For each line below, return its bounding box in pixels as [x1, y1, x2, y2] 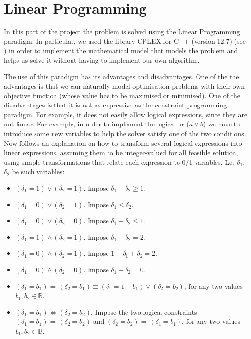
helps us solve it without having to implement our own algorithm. [4, 54, 200, 65]
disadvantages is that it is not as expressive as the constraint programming [4, 100, 227, 110]
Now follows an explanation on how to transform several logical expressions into [4, 138, 242, 148]
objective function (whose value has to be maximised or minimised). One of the [4, 90, 241, 100]
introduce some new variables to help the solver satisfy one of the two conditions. [4, 128, 246, 139]
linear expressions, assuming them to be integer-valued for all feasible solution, [4, 147, 238, 158]
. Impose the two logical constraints [91, 306, 197, 317]
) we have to [203, 119, 240, 129]
